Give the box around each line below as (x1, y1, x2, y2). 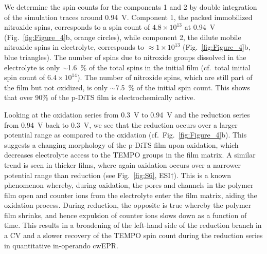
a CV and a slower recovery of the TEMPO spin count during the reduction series (4, 230, 263, 241)
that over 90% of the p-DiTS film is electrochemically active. (4, 92, 195, 103)
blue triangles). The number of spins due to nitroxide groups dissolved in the (4, 51, 246, 62)
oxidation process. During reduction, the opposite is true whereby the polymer (4, 200, 252, 210)
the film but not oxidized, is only (4, 82, 108, 92)
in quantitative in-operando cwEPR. (4, 240, 118, 250)
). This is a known (173, 169, 231, 180)
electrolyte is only (4, 62, 60, 72)
